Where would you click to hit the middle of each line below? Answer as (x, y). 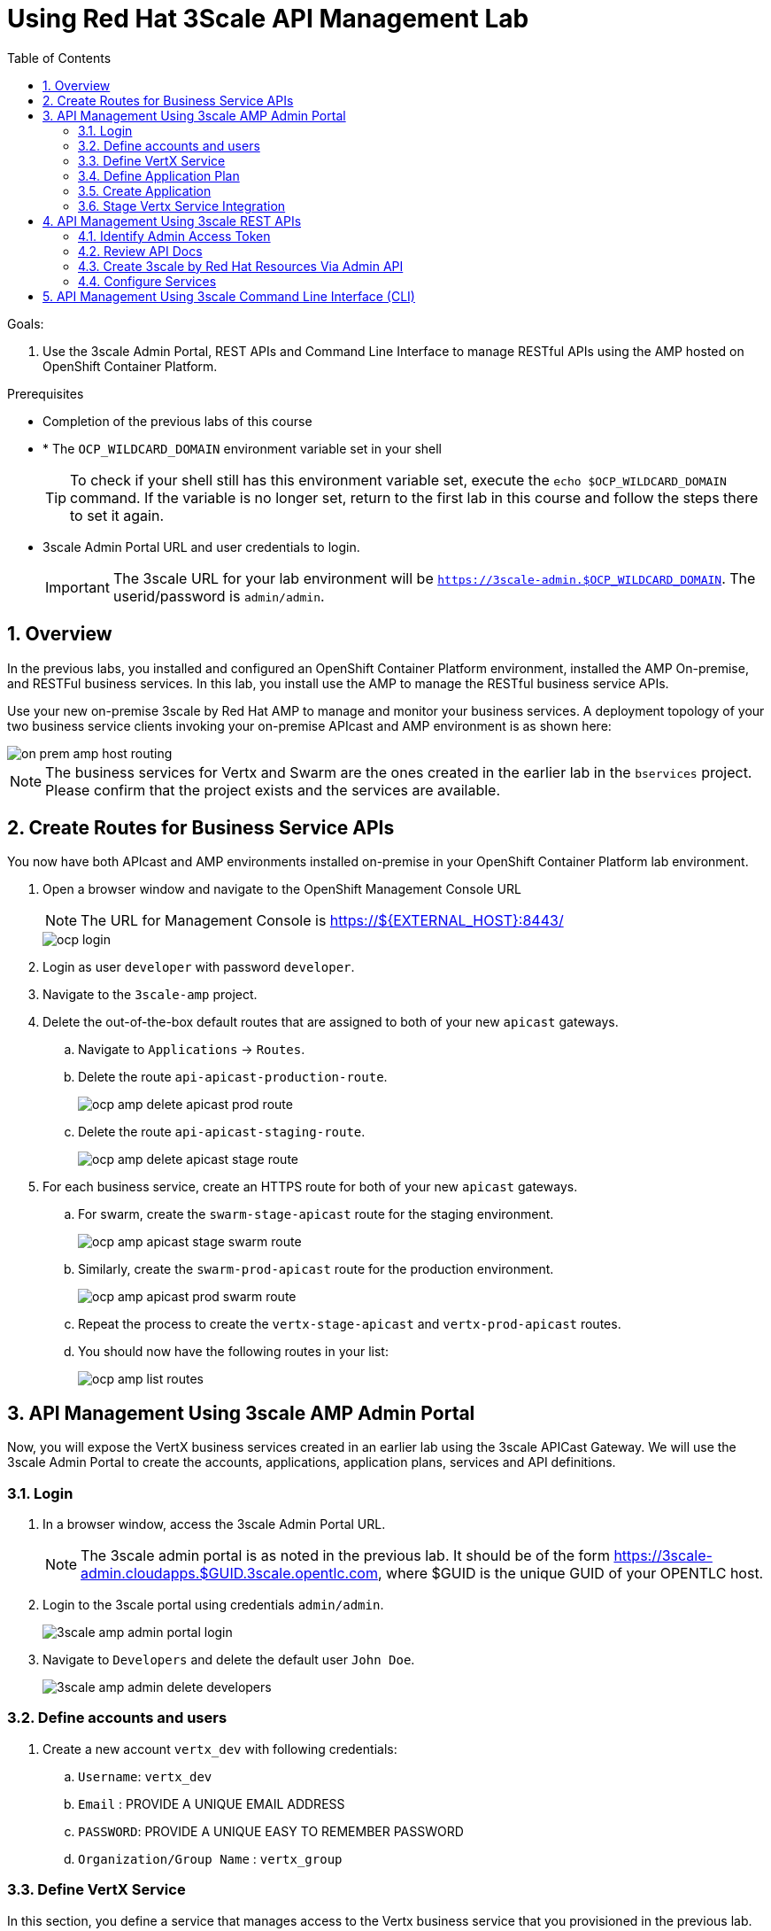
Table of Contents (59, 58)
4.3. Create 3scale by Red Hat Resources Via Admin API (241, 266)
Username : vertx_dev (145, 1776)
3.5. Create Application (145, 190)
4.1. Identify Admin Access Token (174, 236)
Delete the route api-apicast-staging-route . (222, 1132)
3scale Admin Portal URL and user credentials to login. (201, 547)
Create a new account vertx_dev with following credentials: (220, 1749)
